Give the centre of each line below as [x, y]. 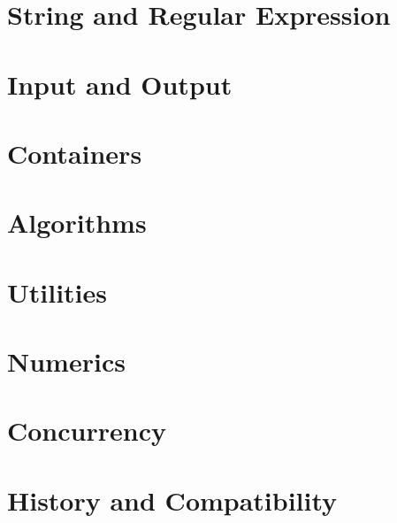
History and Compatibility [172, 500]
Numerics [66, 361]
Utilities [57, 292]
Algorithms [77, 223]
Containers [75, 153]
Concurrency [87, 431]
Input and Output [120, 84]
